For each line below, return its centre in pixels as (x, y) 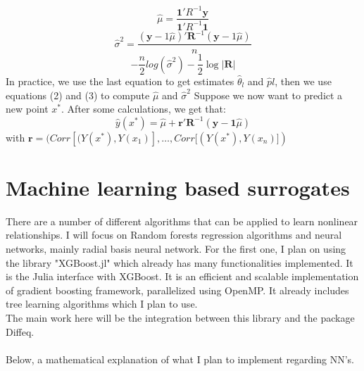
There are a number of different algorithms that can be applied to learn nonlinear (182, 221)
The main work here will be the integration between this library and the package (180, 317)
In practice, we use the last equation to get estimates (120, 81)
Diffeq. (20, 331)
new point (27, 109)
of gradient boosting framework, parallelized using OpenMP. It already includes (177, 290)
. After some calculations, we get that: (144, 109)
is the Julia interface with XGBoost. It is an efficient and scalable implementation (182, 276)
